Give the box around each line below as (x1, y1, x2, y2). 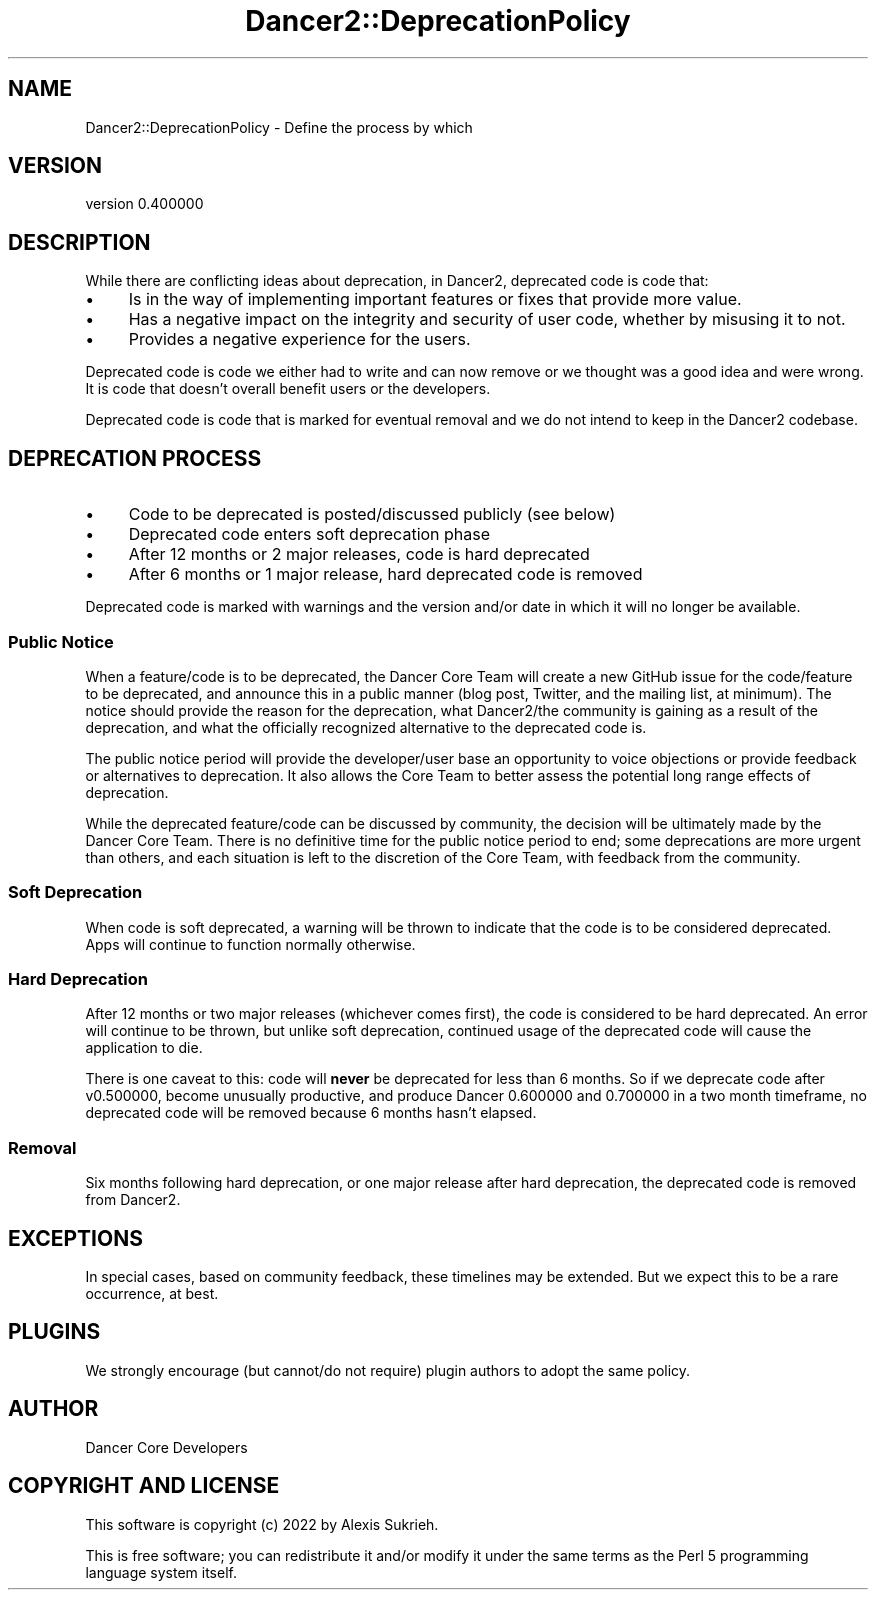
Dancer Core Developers (85, 1438, 248, 1456)
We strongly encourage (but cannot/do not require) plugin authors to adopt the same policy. (85, 1361, 691, 1379)
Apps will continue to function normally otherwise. (85, 935, 416, 953)
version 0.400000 (85, 195, 204, 213)
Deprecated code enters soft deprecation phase (128, 524, 491, 545)
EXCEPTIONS (8, 1225, 143, 1251)
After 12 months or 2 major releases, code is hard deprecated (128, 544, 590, 565)
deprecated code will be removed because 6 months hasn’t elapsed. (85, 1104, 537, 1122)
